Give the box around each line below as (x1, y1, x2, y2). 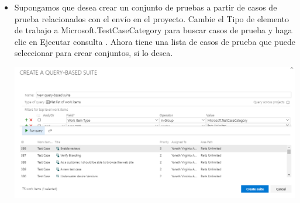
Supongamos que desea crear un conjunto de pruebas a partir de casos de (14, 1, 277, 13)
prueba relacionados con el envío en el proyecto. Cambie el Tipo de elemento (14, 12, 289, 24)
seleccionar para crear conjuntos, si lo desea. (14, 47, 173, 59)
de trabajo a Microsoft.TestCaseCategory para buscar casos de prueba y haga (14, 24, 292, 36)
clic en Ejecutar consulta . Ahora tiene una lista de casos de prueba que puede (14, 35, 295, 47)
